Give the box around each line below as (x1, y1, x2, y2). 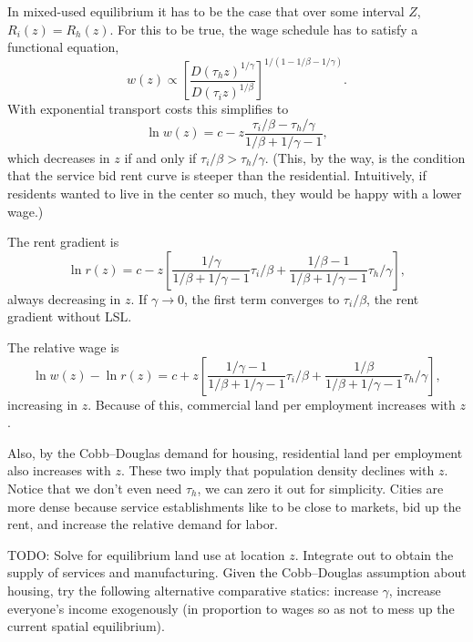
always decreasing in (7, 289, 121, 308)
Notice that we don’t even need (7, 479, 182, 497)
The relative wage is (7, 338, 119, 357)
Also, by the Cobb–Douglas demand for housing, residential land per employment (7, 443, 463, 462)
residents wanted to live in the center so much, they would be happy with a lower (7, 184, 462, 203)
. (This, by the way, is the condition (264, 148, 466, 167)
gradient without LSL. (7, 307, 132, 326)
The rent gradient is (7, 232, 119, 251)
